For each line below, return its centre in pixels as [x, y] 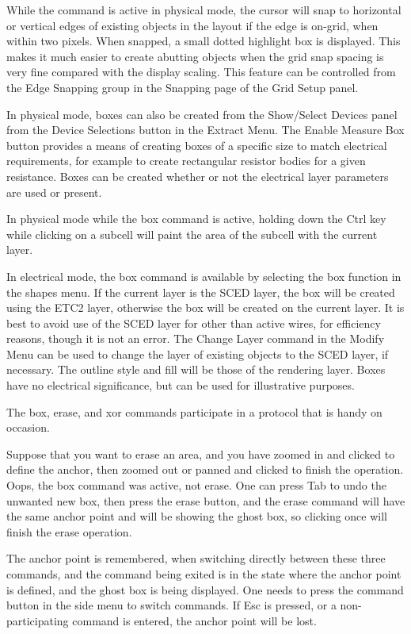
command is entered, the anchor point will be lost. [194, 620]
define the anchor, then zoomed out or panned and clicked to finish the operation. [205, 469]
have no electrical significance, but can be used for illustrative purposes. [181, 385]
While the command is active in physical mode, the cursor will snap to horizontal [204, 10]
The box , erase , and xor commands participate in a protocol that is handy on [194, 411]
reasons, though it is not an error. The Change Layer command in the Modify [196, 338]
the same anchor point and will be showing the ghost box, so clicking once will [197, 516]
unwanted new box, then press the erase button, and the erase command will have [206, 500]
